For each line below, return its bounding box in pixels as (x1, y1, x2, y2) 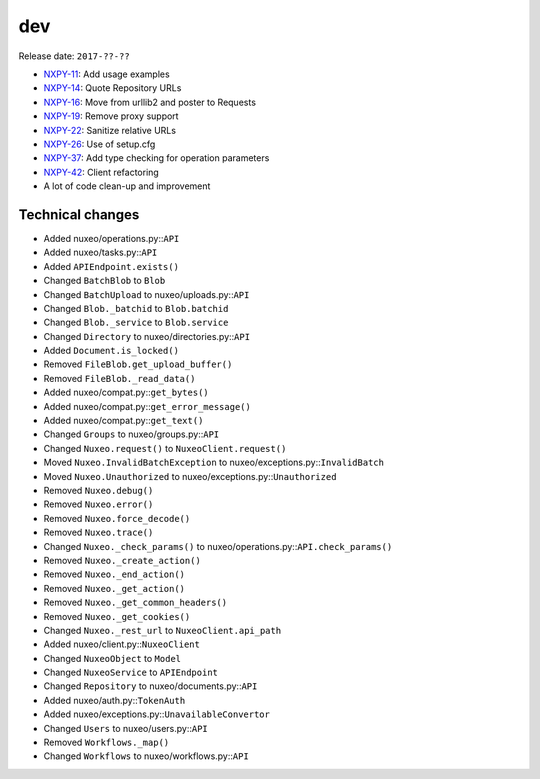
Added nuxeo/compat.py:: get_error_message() (43, 400, 252, 412)
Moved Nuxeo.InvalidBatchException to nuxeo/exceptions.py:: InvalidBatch (43, 456, 385, 469)
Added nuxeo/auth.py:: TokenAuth (43, 694, 186, 706)
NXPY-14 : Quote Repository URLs (43, 82, 182, 94)
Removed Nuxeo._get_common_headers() (43, 596, 228, 609)
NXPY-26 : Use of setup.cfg (43, 138, 156, 150)
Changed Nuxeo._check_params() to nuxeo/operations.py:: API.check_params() (43, 540, 393, 552)
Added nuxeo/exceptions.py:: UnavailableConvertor (43, 708, 270, 720)
